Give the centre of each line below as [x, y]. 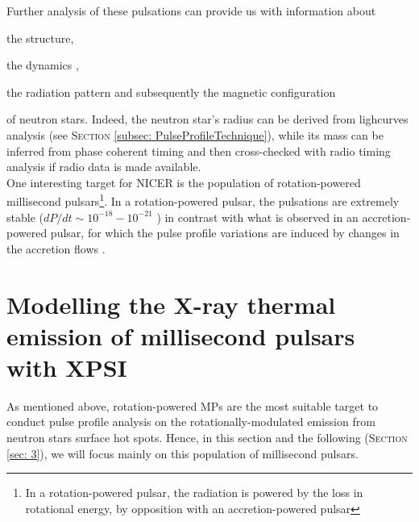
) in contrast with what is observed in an [257, 217]
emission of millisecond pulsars [181, 335]
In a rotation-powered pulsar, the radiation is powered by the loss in [194, 493]
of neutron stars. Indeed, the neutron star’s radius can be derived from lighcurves [207, 119]
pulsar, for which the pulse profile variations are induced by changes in [225, 233]
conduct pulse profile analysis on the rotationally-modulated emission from [191, 422]
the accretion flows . [56, 248]
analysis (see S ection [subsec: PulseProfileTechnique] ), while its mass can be [195, 134]
